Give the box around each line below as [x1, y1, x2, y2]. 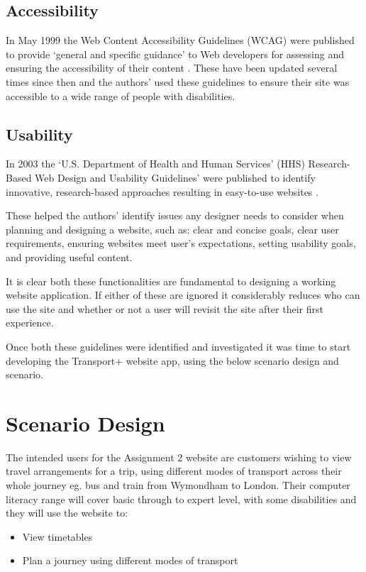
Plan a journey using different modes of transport [22, 553, 238, 568]
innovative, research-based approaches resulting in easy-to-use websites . [6, 184, 318, 199]
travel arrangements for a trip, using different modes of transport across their [6, 463, 342, 478]
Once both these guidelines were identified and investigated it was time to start [6, 339, 351, 353]
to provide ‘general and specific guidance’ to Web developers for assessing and [6, 46, 345, 61]
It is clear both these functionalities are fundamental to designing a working [6, 273, 336, 288]
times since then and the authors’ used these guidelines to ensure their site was [6, 74, 350, 89]
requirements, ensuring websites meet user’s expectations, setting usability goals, [6, 236, 356, 251]
